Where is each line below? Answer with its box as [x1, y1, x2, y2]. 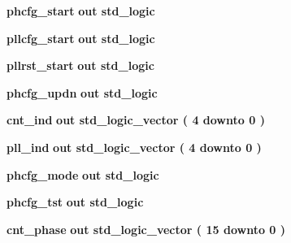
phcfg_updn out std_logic [7, 84, 158, 101]
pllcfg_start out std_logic [7, 29, 155, 46]
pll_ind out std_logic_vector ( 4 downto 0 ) [7, 138, 262, 155]
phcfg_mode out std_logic [7, 166, 159, 183]
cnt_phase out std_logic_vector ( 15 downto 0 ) [7, 220, 286, 237]
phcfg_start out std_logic [7, 2, 155, 19]
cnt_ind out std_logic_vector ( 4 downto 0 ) [7, 111, 265, 128]
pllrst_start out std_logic [7, 57, 154, 74]
